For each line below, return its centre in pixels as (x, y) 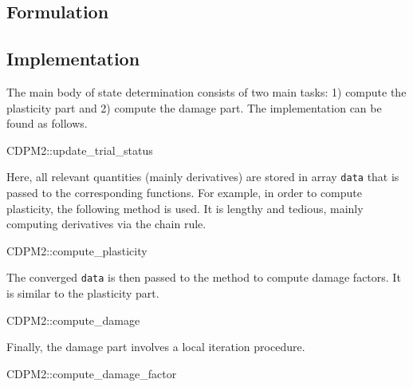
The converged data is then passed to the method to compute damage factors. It (204, 277)
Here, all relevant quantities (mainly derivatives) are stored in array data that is (203, 177)
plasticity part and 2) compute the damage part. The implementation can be (194, 107)
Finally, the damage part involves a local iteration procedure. (156, 347)
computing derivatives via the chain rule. (106, 224)
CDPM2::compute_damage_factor (92, 373)
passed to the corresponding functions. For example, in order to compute (184, 193)
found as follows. (47, 123)
